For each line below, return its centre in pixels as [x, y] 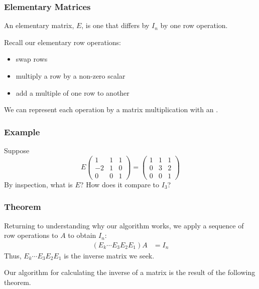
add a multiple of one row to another [73, 92]
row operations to [31, 235]
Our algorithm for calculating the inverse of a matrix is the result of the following [130, 272]
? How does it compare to [120, 184]
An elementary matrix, [39, 25]
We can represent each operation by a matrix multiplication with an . [111, 109]
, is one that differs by [115, 25]
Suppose [17, 150]
